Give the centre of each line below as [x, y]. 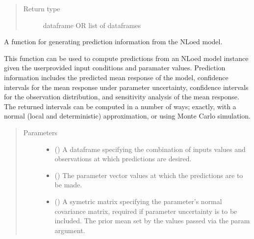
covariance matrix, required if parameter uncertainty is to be [146, 211]
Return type [42, 8]
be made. [68, 185]
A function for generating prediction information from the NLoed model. [113, 42]
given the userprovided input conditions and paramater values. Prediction [115, 68]
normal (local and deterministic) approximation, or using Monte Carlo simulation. [127, 116]
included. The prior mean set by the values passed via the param [152, 221]
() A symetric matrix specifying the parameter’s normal [138, 201]
